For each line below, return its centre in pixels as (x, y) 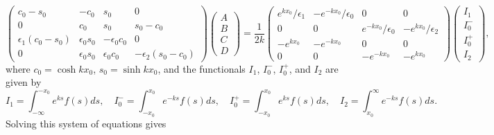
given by (24, 82)
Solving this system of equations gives (86, 123)
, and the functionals (202, 68)
